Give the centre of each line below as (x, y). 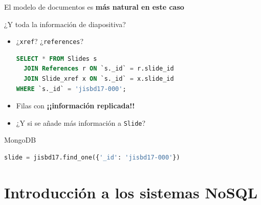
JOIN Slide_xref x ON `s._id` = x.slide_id (99, 79)
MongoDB (20, 140)
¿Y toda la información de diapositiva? (65, 24)
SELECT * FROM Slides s (57, 59)
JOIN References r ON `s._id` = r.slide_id (99, 69)
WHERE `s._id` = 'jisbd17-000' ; (71, 89)
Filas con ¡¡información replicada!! (75, 106)
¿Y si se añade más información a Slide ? (81, 122)
